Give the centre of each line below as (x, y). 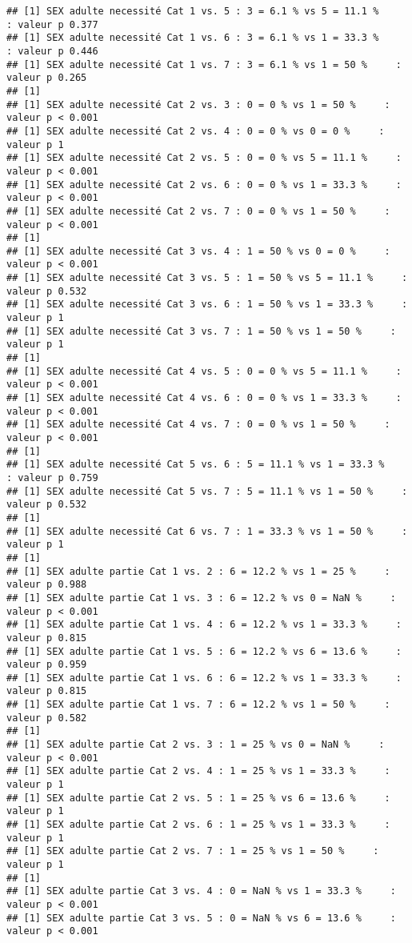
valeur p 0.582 (47, 718)
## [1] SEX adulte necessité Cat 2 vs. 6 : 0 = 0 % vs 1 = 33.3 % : (204, 185)
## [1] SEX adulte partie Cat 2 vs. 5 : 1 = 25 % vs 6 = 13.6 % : (198, 798)
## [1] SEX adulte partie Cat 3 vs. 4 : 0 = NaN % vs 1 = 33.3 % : (201, 891)
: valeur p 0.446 (52, 51)
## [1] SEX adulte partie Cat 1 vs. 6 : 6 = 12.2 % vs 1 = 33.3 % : (204, 678)
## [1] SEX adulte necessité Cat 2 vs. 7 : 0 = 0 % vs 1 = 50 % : (198, 211)
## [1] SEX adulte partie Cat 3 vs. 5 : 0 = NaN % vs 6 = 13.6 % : (201, 918)
